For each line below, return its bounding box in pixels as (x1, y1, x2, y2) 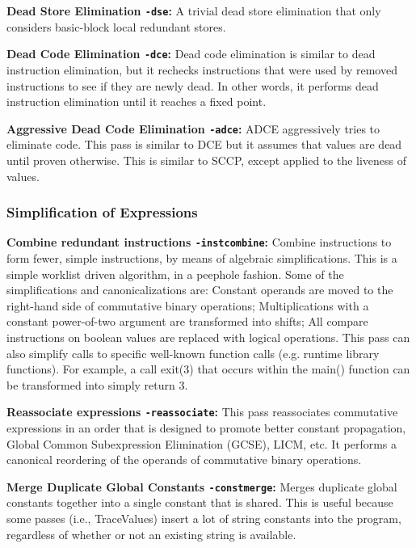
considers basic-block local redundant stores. (6, 18, 226, 35)
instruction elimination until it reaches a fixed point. (6, 93, 267, 110)
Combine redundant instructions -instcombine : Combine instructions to (6, 234, 392, 251)
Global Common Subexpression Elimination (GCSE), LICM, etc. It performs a (6, 435, 397, 452)
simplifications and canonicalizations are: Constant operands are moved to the (6, 281, 393, 298)
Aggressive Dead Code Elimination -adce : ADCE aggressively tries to (6, 120, 380, 137)
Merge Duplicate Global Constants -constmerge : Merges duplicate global (6, 478, 397, 495)
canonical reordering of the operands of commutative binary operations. (6, 451, 362, 468)
